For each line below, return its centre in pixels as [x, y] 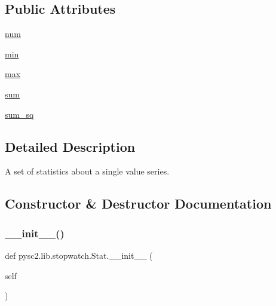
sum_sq [19, 114]
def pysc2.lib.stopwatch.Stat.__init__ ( [79, 255]
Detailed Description [70, 146]
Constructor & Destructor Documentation [138, 204]
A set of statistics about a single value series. [87, 171]
